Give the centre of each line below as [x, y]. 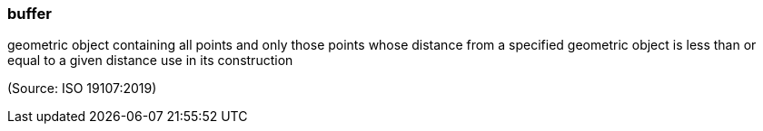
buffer [30, 14]
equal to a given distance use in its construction [150, 61]
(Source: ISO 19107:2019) [82, 89]
